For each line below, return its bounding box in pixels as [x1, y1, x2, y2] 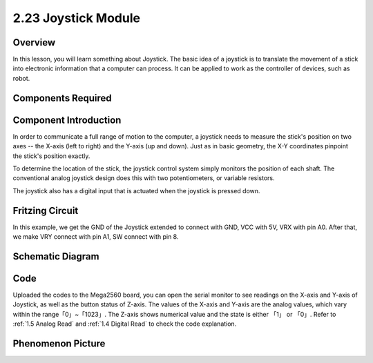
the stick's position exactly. [12, 152, 90, 160]
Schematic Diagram [12, 251, 99, 262]
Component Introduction [12, 114, 122, 126]
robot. [12, 74, 30, 82]
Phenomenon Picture [12, 337, 106, 349]
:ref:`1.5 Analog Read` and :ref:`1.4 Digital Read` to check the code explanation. [12, 320, 237, 328]
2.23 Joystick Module [12, 10, 141, 26]
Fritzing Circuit [12, 204, 79, 217]
